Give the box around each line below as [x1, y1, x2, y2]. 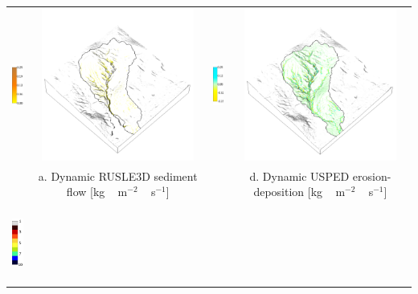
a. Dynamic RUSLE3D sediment [38, 167, 198, 184]
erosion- [352, 167, 391, 184]
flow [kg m [66, 183, 128, 200]
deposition [253, 183, 305, 200]
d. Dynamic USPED [249, 167, 350, 184]
